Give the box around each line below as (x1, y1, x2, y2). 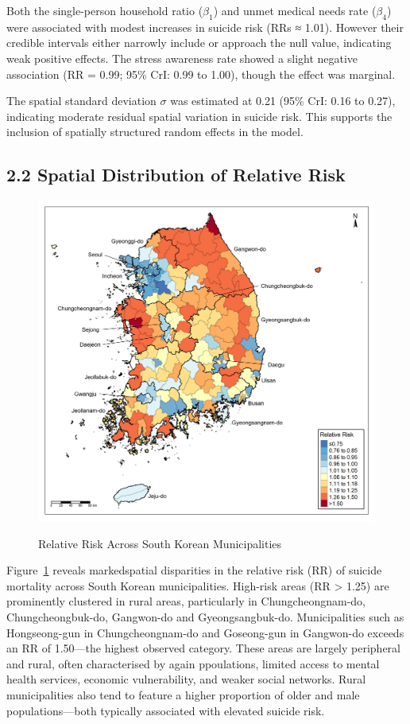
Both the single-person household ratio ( (6, 2, 203, 18)
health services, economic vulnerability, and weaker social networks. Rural (6, 671, 366, 687)
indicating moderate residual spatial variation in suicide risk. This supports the (6, 107, 393, 124)
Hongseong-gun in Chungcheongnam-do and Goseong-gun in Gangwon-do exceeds (6, 624, 404, 640)
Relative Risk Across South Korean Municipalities (38, 535, 282, 551)
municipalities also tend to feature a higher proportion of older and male (6, 686, 360, 703)
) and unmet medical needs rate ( (213, 2, 377, 18)
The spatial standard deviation (6, 92, 157, 109)
